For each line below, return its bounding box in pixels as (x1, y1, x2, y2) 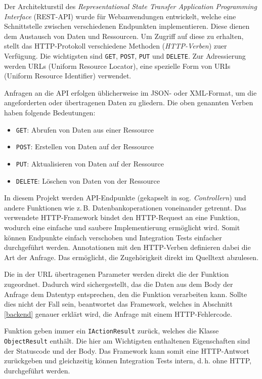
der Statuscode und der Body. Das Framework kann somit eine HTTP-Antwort (4, 345, 249, 356)
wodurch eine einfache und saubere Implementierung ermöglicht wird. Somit (4, 222, 240, 232)
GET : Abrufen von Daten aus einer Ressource (16, 124, 154, 135)
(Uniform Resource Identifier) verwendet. (4, 70, 132, 81)
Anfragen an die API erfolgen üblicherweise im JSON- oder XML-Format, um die (4, 87, 257, 98)
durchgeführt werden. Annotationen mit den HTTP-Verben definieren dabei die (4, 242, 251, 252)
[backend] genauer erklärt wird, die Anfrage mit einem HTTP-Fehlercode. (4, 308, 232, 319)
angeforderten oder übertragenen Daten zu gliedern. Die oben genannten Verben (4, 97, 253, 108)
